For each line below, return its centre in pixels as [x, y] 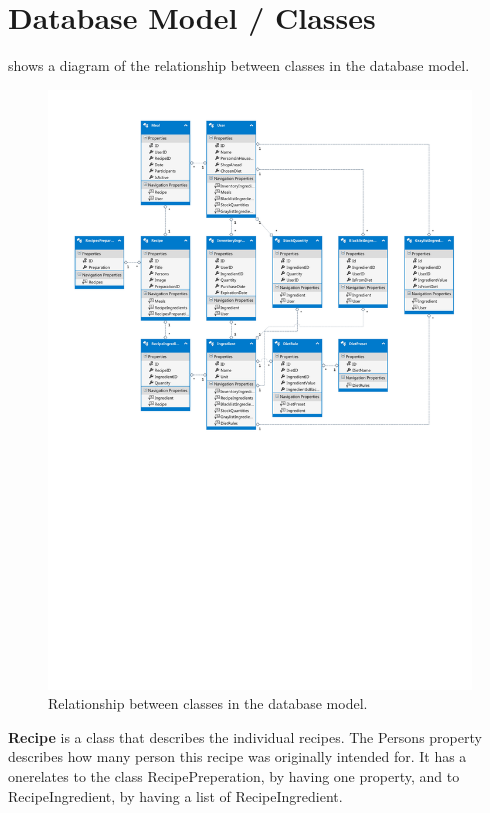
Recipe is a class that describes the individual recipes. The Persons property [245, 736]
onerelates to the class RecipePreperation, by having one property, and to [234, 776]
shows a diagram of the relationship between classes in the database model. [239, 65]
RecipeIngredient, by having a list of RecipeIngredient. [175, 795]
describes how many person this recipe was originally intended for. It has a [237, 756]
